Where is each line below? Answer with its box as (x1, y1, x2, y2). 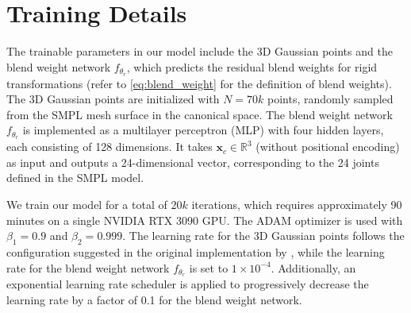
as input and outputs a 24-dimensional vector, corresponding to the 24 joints (6, 153, 379, 170)
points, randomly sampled (267, 91, 394, 107)
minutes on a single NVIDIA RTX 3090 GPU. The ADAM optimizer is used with (6, 211, 403, 228)
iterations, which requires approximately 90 (191, 196, 402, 212)
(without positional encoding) (255, 138, 400, 155)
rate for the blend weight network (6, 259, 170, 276)
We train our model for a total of (6, 196, 167, 212)
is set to (189, 259, 229, 276)
